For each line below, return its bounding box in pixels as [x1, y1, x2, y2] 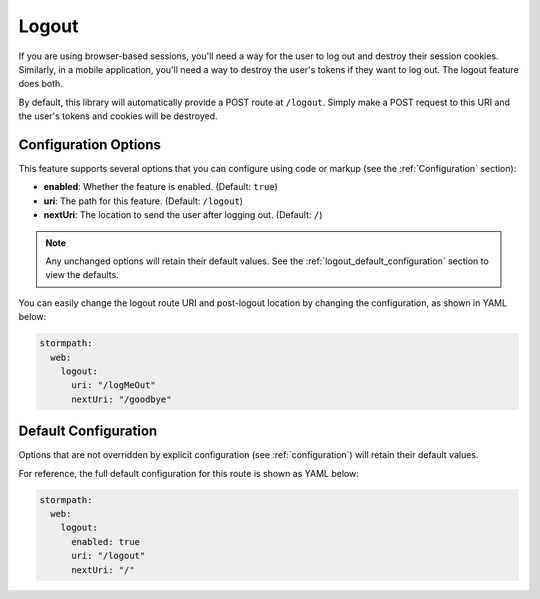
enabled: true [71, 536, 140, 547]
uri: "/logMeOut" [71, 380, 157, 391]
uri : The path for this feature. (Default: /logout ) [43, 195, 244, 207]
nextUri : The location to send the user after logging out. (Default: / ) [43, 209, 323, 221]
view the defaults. [45, 269, 119, 281]
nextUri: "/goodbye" [71, 393, 172, 405]
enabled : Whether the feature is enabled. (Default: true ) [43, 181, 279, 193]
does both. [18, 78, 64, 90]
